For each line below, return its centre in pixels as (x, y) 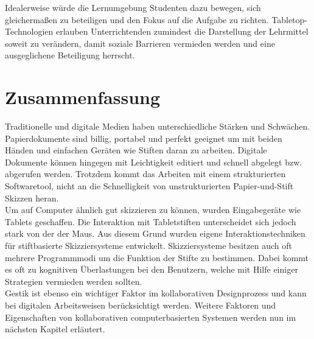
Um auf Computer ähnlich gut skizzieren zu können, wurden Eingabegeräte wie (153, 210)
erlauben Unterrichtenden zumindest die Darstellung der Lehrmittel (182, 31)
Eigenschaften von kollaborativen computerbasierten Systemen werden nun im (151, 317)
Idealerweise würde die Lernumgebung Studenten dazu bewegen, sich (133, 7)
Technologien (29, 31)
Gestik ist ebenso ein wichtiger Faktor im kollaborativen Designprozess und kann (156, 293)
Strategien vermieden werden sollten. (74, 281)
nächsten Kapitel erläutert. (55, 329)
